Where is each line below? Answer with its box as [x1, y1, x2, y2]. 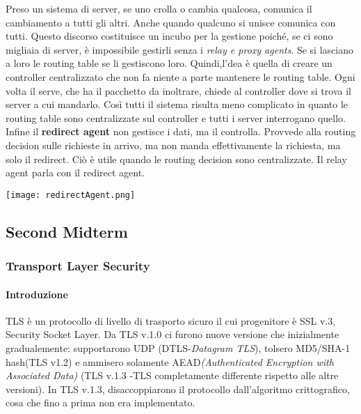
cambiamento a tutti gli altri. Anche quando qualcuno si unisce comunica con [6, 15, 336, 29]
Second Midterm [6, 220, 128, 242]
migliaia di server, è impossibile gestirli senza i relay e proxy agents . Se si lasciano [6, 42, 353, 56]
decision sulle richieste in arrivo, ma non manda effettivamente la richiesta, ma [6, 137, 341, 152]
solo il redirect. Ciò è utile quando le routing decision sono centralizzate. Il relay [6, 151, 347, 166]
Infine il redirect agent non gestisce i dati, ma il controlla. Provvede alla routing [6, 124, 356, 139]
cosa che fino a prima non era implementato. [6, 395, 195, 410]
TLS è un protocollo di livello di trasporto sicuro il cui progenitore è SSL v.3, [6, 313, 336, 328]
